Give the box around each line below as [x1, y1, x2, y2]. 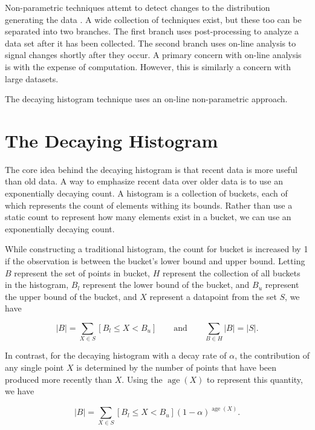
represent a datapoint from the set [149, 290, 277, 302]
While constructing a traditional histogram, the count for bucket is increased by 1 [5, 243, 308, 255]
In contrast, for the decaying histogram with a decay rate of [5, 349, 227, 362]
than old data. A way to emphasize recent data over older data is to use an [5, 175, 283, 187]
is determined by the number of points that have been [76, 360, 277, 373]
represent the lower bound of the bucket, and [82, 278, 250, 291]
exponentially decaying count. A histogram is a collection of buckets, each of [5, 187, 288, 200]
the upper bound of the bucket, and [5, 290, 137, 302]
